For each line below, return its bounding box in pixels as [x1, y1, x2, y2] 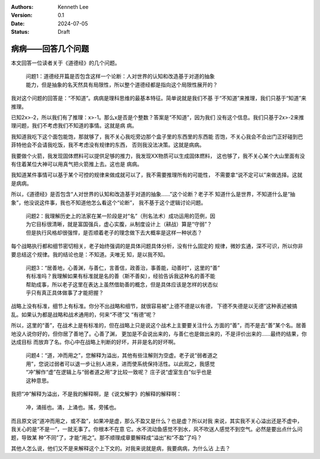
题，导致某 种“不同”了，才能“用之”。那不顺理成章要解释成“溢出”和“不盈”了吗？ [11, 434, 203, 441]
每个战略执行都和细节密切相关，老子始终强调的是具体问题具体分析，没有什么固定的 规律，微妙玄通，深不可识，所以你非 [11, 243, 303, 250]
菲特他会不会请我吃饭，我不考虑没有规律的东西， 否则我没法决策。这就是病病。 [11, 141, 204, 148]
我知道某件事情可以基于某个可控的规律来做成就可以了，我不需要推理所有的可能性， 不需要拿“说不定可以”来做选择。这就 [11, 171, 303, 179]
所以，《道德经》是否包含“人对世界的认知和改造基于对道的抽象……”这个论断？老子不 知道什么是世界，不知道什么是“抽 [11, 190, 296, 198]
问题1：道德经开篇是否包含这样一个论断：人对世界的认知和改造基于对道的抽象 [25, 73, 215, 80]
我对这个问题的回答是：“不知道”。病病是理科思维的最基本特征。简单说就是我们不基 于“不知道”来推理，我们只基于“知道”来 [11, 95, 306, 102]
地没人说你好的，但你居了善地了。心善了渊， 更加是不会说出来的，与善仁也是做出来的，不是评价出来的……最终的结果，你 [11, 330, 308, 337]
